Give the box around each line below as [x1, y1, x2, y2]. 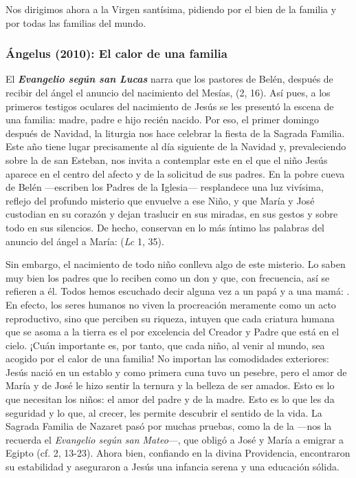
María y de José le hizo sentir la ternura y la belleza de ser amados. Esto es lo [5, 378, 335, 393]
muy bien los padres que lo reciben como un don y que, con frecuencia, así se [5, 270, 330, 284]
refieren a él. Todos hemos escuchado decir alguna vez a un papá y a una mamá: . [5, 284, 350, 298]
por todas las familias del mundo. [5, 15, 146, 30]
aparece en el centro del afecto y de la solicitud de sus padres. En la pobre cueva [5, 166, 345, 180]
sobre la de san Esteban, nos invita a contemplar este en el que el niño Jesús [5, 152, 328, 167]
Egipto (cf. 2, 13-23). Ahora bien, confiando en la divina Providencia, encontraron [5, 446, 351, 460]
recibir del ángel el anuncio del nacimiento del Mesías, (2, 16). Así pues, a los [5, 85, 331, 99]
